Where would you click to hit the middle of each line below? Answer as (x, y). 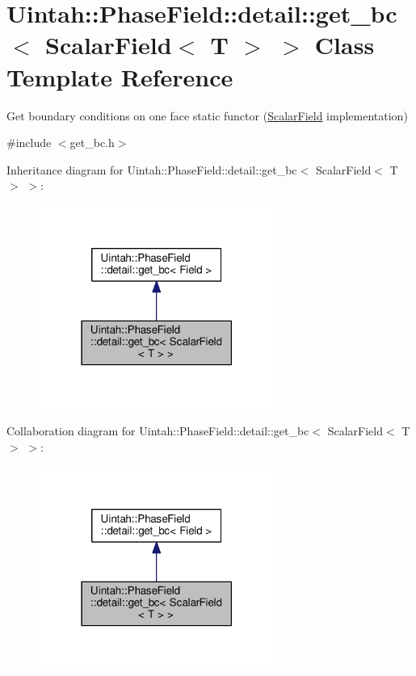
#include (29, 143)
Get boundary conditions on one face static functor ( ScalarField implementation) (207, 115)
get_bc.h (92, 143)
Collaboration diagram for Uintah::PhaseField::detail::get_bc (158, 431)
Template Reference (120, 76)
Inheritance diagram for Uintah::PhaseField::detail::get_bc (152, 169)
